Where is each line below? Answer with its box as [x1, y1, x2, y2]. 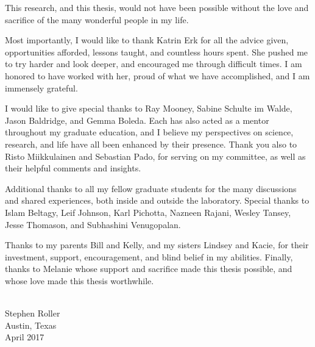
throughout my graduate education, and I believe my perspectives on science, [5, 126, 294, 138]
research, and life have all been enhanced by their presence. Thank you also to [5, 137, 297, 150]
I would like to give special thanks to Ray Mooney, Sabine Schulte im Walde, [5, 102, 292, 115]
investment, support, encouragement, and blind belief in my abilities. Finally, [5, 250, 293, 263]
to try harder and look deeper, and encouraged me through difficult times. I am [5, 57, 302, 70]
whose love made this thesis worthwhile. [5, 274, 154, 287]
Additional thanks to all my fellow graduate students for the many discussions [5, 182, 297, 195]
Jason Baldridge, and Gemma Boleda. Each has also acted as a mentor [5, 113, 269, 126]
